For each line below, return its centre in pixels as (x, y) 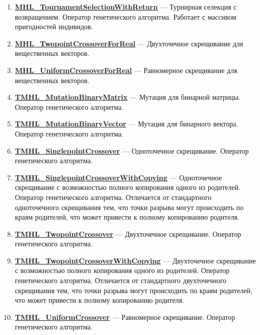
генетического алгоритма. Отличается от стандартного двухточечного (121, 280)
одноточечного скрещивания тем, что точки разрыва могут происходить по (129, 207)
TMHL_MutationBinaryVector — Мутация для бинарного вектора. (126, 124)
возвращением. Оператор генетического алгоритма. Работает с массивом (125, 16)
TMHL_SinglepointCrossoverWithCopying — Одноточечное (118, 177)
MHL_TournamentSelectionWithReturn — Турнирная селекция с (126, 7)
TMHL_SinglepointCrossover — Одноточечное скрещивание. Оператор (132, 150)
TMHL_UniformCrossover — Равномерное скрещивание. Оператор (125, 317)
